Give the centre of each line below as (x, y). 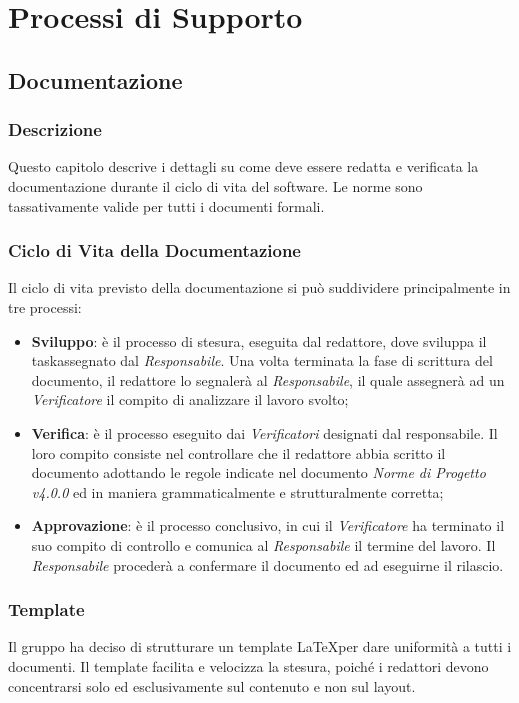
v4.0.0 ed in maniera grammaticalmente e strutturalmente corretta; (237, 491)
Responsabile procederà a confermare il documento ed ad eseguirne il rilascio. (267, 564)
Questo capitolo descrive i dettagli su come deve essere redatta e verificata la (243, 166)
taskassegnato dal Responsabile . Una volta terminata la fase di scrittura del (262, 360)
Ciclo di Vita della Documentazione (154, 250)
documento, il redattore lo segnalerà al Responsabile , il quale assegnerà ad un (268, 379)
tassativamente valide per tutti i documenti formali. (166, 205)
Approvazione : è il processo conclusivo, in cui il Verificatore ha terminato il (268, 525)
